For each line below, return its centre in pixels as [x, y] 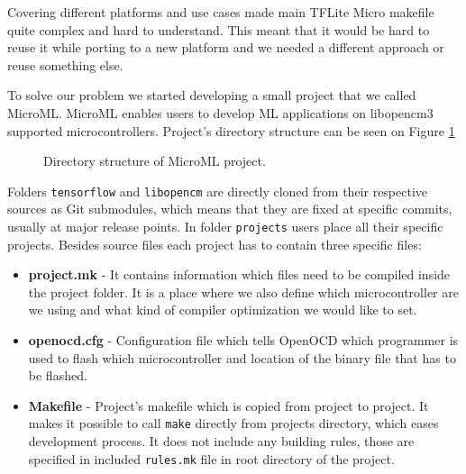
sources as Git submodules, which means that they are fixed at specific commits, [230, 209]
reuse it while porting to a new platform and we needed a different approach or [226, 47]
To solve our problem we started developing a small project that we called [212, 95]
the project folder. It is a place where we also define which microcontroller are [243, 292]
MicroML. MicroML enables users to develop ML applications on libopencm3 [220, 112]
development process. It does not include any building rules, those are [221, 441]
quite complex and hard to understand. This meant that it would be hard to [219, 29]
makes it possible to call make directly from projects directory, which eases [233, 423]
